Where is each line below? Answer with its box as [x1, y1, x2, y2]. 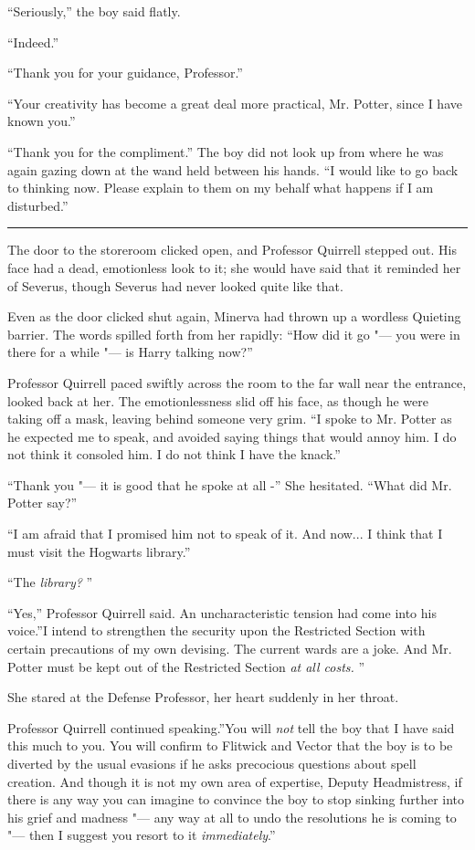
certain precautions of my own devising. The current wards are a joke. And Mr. [7, 639, 452, 658]
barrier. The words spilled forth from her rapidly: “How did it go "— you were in [7, 324, 460, 343]
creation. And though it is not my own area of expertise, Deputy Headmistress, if [7, 771, 462, 791]
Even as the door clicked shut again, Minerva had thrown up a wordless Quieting [7, 307, 461, 326]
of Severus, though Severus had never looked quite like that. [7, 276, 343, 295]
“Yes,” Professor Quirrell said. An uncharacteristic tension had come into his [7, 603, 437, 622]
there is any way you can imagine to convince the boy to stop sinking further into [7, 790, 465, 809]
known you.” [7, 111, 76, 131]
